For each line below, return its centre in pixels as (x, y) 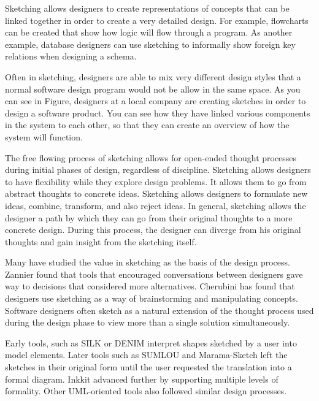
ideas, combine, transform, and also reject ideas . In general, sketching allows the (156, 205)
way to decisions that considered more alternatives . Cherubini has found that (150, 286)
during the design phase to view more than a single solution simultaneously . (148, 322)
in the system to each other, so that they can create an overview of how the (147, 125)
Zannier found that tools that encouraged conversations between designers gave (154, 274)
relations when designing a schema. (71, 56)
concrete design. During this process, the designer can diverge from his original (153, 230)
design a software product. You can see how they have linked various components (158, 113)
